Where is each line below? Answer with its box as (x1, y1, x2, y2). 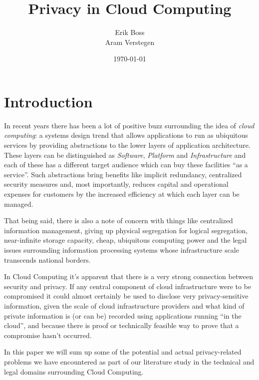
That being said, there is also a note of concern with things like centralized (4, 215, 233, 226)
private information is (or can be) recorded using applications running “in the (4, 310, 242, 321)
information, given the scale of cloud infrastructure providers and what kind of (4, 300, 245, 311)
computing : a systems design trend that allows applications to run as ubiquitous (4, 130, 248, 140)
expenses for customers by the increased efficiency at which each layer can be (4, 189, 240, 199)
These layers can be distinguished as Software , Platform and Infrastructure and (4, 149, 246, 160)
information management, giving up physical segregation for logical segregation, (4, 225, 248, 235)
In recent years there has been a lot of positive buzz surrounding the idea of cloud (4, 120, 255, 130)
